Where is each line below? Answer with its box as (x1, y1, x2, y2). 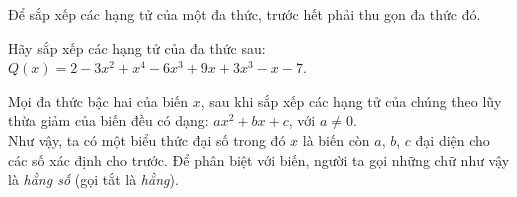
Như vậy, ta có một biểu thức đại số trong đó (8, 129, 286, 150)
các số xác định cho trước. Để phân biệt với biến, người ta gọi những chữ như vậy (8, 149, 510, 170)
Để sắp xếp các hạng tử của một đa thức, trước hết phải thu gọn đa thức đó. (8, 4, 481, 24)
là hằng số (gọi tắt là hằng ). (8, 169, 179, 190)
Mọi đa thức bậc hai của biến (8, 90, 189, 111)
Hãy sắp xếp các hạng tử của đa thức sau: (8, 37, 266, 58)
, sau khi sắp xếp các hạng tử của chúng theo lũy (200, 90, 502, 111)
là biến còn (302, 129, 370, 150)
